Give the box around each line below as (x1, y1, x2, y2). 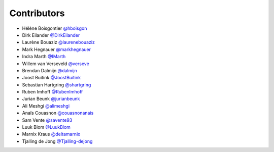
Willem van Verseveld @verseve (22, 61, 90, 67)
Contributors (9, 8, 65, 19)
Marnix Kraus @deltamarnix (22, 131, 81, 137)
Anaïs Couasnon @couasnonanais (22, 110, 94, 116)
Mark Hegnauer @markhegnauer (22, 46, 91, 53)
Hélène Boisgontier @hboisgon (22, 25, 87, 31)
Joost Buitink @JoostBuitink (22, 75, 81, 81)
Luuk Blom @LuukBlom (22, 124, 71, 130)
